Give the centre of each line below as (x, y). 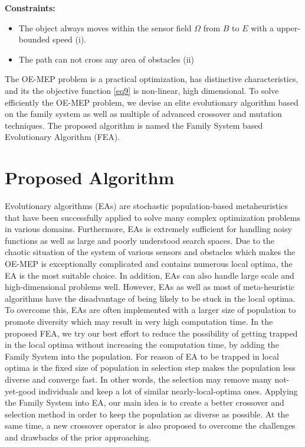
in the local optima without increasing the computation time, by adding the (142, 345)
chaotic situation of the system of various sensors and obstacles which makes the (150, 252)
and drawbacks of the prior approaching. (78, 437)
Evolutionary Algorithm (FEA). (63, 137)
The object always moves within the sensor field (105, 27)
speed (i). (69, 39)
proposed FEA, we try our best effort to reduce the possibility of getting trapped (151, 333)
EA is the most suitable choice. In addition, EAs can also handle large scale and (150, 275)
